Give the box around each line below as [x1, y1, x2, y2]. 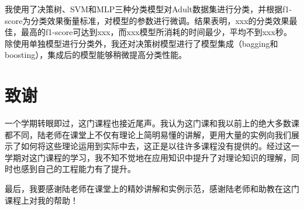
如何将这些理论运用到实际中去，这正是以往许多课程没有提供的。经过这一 [20, 140, 299, 152]
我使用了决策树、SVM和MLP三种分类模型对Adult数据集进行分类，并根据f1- [5, 3, 292, 15]
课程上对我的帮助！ [5, 194, 78, 206]
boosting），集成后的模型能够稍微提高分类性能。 [5, 49, 187, 61]
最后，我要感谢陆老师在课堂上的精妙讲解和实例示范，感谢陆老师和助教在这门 [5, 183, 299, 195]
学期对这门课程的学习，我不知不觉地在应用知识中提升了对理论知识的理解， [5, 151, 291, 163]
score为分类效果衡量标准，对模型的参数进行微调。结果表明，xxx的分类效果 [5, 14, 289, 26]
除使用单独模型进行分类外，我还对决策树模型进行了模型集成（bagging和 [5, 37, 278, 49]
